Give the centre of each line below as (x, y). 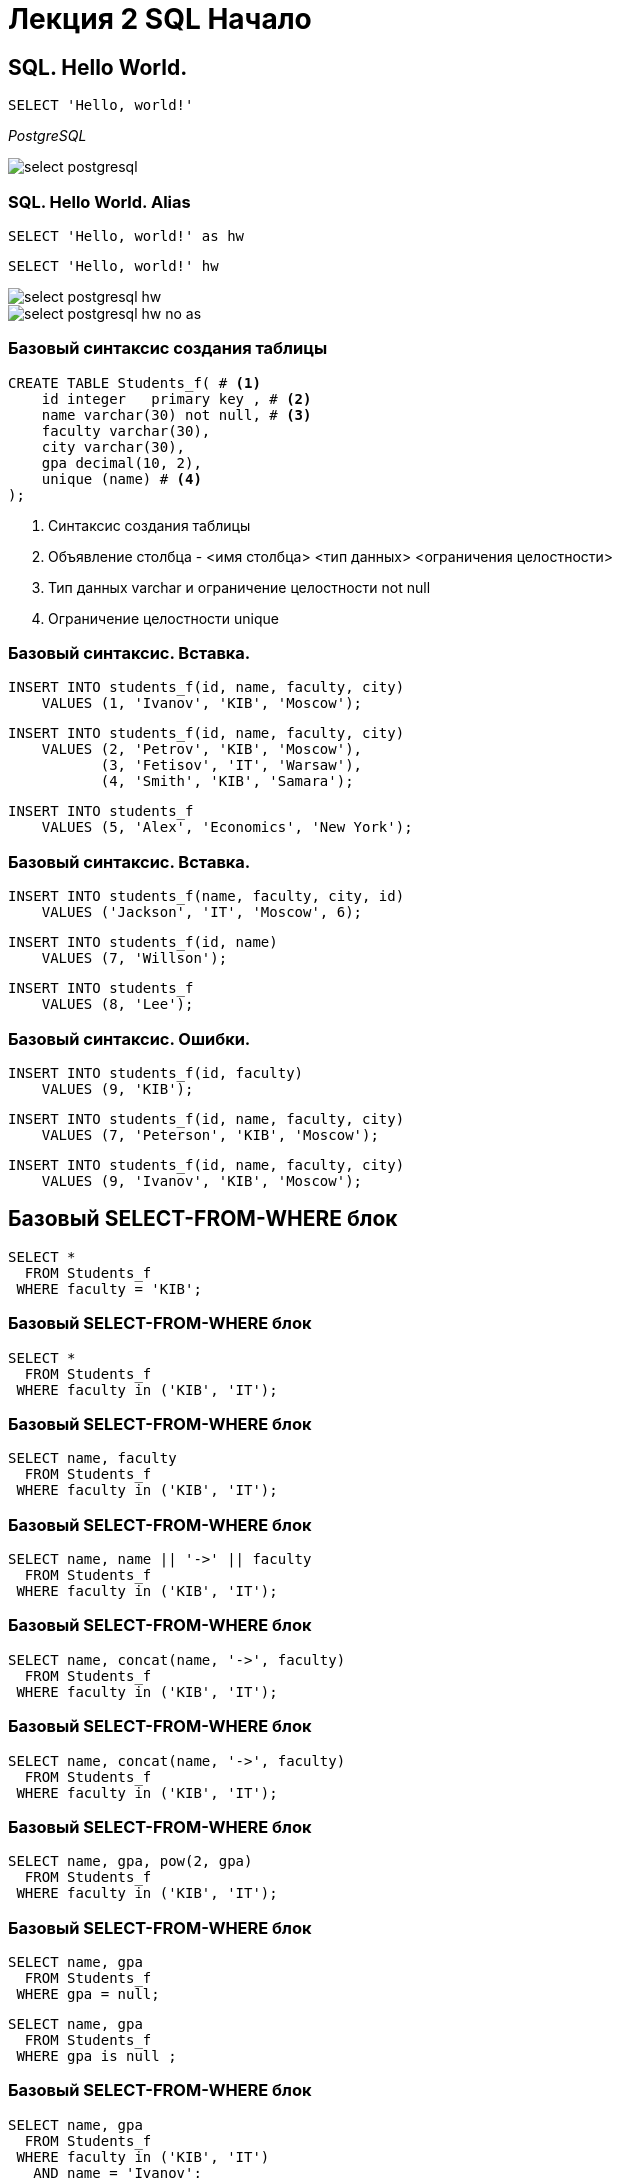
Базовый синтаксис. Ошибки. (129, 1038)
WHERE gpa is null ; (96, 2056)
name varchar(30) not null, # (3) (176, 414)
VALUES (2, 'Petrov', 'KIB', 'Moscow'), (202, 749)
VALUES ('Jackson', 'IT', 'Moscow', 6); (202, 912)
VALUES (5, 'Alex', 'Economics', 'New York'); (227, 827)
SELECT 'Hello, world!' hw (113, 265)
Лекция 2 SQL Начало (160, 19)
